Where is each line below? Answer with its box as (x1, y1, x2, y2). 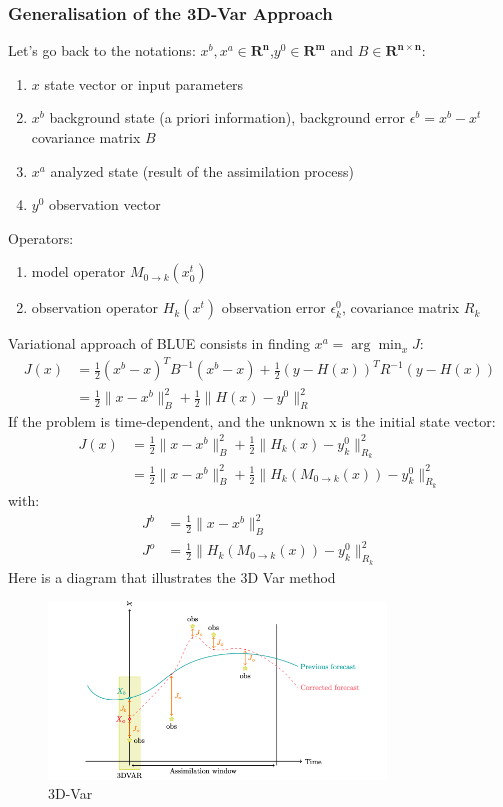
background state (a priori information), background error (49, 107, 405, 128)
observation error (221, 297, 326, 318)
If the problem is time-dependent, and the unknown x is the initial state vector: (8, 410, 496, 431)
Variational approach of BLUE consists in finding (8, 333, 310, 354)
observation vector (49, 194, 161, 215)
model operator (31, 261, 126, 282)
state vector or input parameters (44, 73, 244, 94)
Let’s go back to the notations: (8, 40, 196, 61)
